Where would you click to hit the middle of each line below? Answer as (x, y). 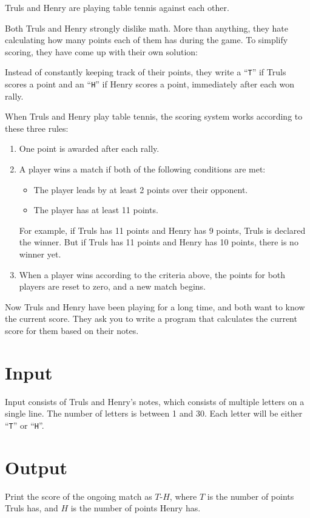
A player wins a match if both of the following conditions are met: (142, 169)
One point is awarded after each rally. (89, 148)
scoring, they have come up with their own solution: (101, 51)
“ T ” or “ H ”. (25, 425)
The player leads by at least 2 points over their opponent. (141, 189)
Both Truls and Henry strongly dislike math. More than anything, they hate (147, 28)
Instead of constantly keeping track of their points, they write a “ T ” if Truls (146, 72)
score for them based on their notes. (72, 330)
